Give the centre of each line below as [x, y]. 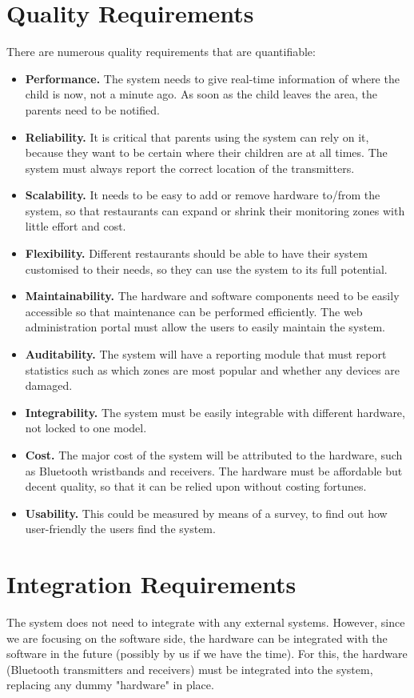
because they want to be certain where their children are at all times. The [206, 152]
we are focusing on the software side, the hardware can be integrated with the [197, 638]
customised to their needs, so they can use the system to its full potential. [206, 269]
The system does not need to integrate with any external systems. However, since [206, 622]
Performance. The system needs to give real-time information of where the [212, 78]
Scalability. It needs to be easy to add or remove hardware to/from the [203, 195]
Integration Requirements [151, 584]
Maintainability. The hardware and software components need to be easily [212, 296]
